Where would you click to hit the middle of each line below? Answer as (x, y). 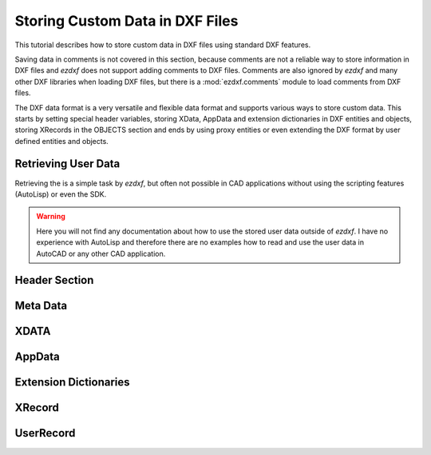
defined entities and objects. (62, 141)
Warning (51, 217)
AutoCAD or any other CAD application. (101, 253)
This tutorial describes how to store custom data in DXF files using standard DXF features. (163, 45)
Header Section (54, 280)
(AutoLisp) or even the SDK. (61, 194)
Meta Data (41, 306)
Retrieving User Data (67, 164)
